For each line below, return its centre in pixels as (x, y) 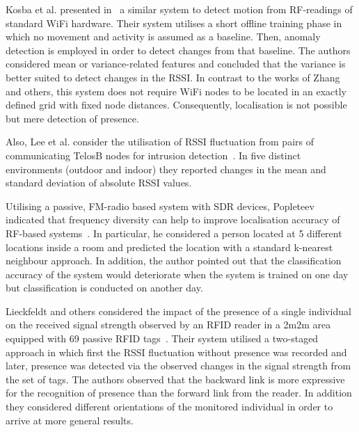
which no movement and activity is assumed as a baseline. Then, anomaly (163, 37)
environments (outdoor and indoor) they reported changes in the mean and (166, 169)
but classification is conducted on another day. (104, 288)
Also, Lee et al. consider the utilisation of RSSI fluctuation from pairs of (160, 142)
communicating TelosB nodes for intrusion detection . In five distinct (153, 155)
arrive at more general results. (70, 420)
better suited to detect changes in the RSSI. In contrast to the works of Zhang (173, 77)
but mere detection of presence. (72, 118)
